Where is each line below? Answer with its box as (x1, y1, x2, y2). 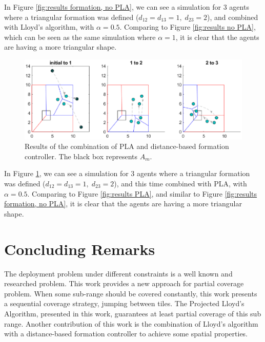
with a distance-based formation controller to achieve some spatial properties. (4, 328, 248, 339)
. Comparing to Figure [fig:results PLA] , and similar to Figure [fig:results (27, 188, 257, 199)
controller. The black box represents (25, 151, 138, 161)
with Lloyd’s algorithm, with (4, 22, 94, 32)
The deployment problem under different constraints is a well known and (4, 268, 233, 279)
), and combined (207, 11, 258, 22)
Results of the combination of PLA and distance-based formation (25, 141, 229, 152)
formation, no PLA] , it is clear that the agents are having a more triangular (4, 198, 242, 209)
